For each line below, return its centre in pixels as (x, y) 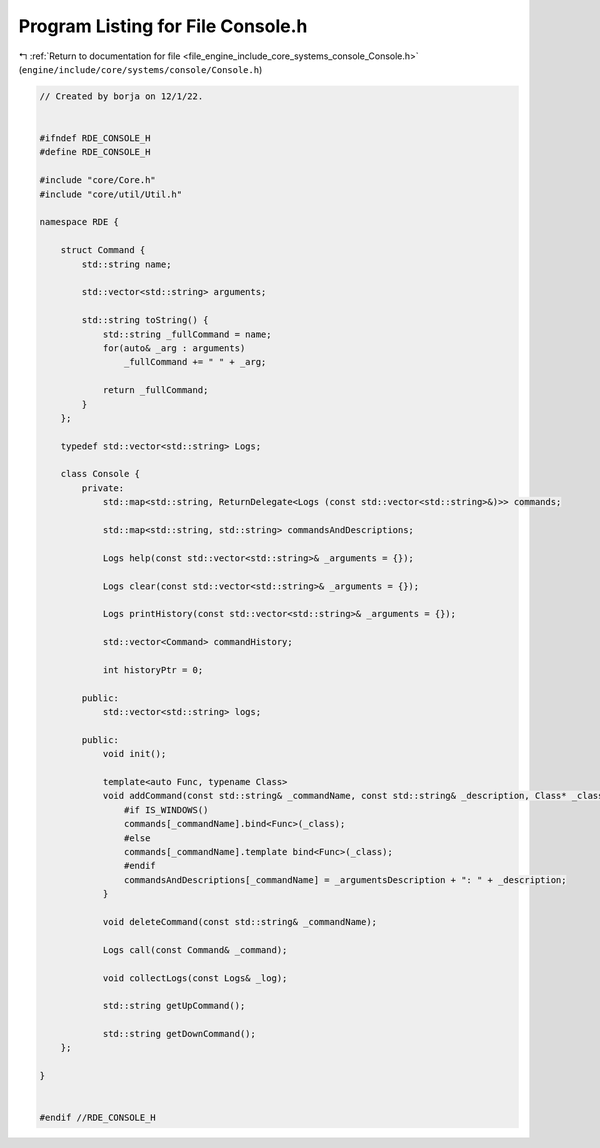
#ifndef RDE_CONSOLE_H (95, 138)
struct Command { (103, 250)
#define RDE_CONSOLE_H (95, 152)
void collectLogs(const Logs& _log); (195, 978)
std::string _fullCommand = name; (187, 334)
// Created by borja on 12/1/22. (121, 96)
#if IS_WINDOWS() (166, 809)
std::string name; (126, 264)
